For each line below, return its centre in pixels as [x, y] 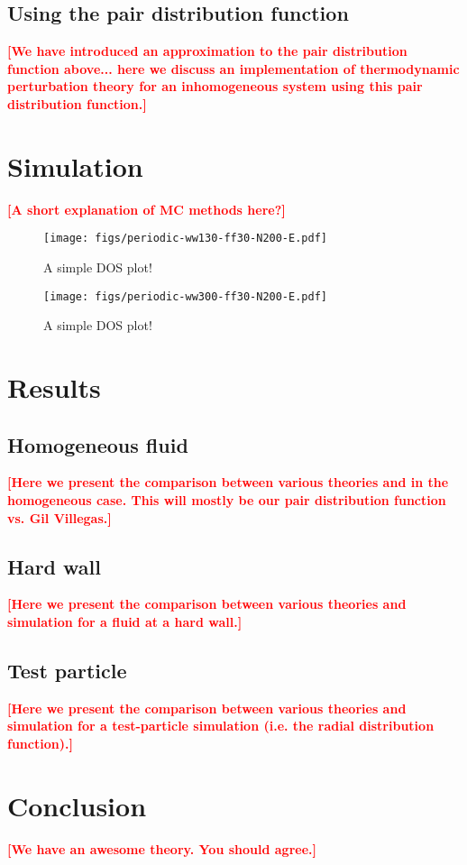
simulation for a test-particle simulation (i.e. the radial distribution [221, 726]
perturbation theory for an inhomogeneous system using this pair [215, 86]
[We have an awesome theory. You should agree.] [162, 848]
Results [54, 386]
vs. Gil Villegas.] [60, 517]
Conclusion [77, 805]
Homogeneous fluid [98, 444]
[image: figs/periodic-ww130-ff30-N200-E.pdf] [185, 239]
